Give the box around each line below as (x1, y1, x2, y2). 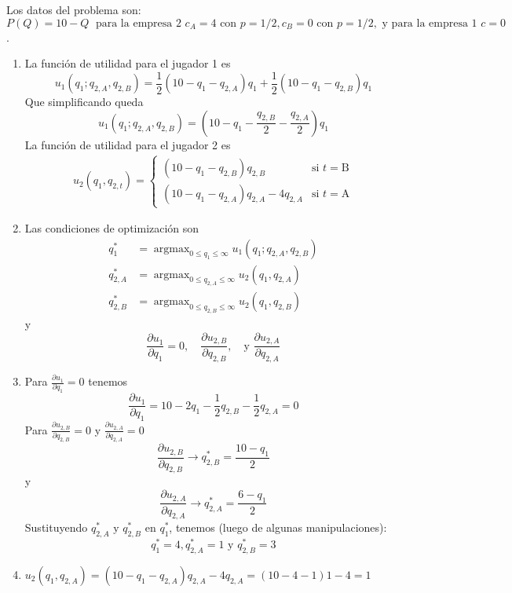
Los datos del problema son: (6, 2, 141, 17)
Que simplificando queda (24, 93, 144, 110)
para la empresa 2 (95, 17, 181, 29)
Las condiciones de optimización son (24, 220, 199, 236)
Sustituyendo (24, 519, 88, 536)
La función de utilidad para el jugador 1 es (24, 55, 231, 71)
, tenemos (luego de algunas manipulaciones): (169, 519, 387, 536)
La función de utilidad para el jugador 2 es (24, 136, 231, 152)
